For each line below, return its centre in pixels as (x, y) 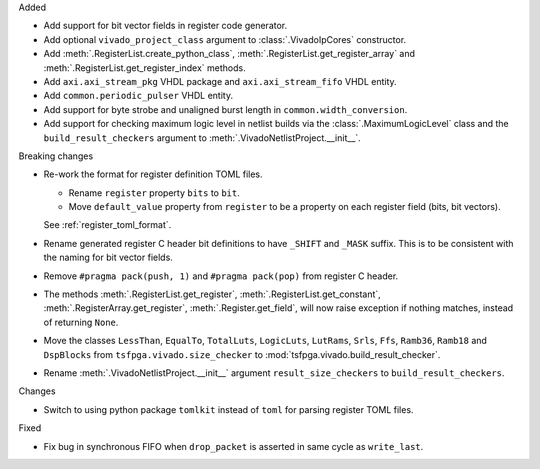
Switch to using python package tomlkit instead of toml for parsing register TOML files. (228, 409)
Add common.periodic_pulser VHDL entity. (138, 96)
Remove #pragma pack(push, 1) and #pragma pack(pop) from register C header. (221, 276)
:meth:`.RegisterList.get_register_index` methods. (144, 67)
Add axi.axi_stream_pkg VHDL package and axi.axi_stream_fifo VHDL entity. (220, 81)
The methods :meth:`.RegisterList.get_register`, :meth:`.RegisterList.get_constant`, (212, 294)
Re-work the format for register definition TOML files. (153, 174)
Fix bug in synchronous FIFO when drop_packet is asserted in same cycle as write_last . (233, 446)
